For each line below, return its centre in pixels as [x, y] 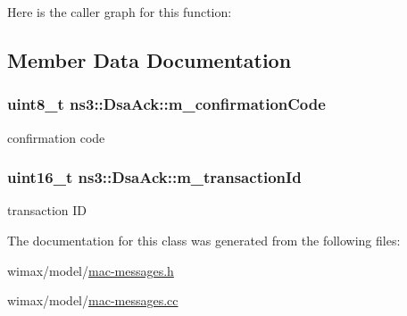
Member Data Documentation [150, 59]
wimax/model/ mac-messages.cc [93, 300]
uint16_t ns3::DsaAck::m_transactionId [154, 177]
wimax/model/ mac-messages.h [91, 270]
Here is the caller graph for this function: [120, 12]
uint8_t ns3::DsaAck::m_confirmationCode [166, 104]
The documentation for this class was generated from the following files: [204, 240]
